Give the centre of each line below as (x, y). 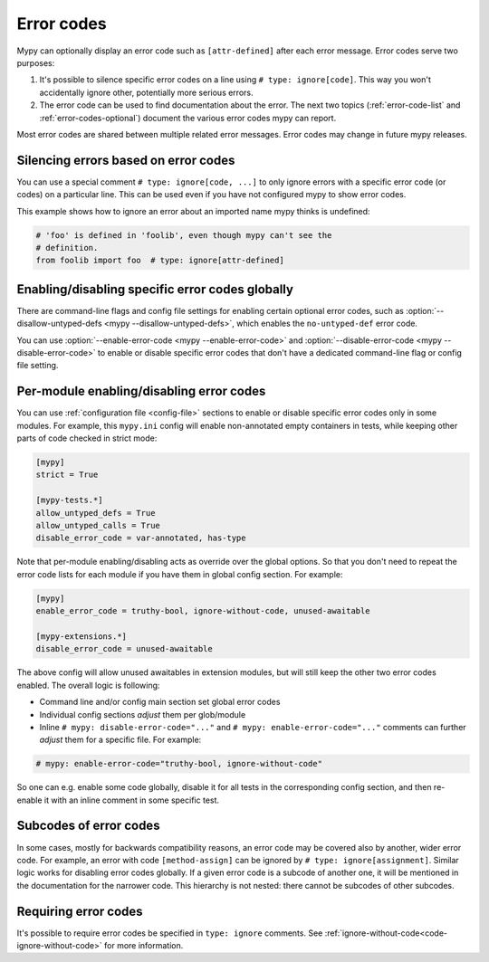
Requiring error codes (80, 911)
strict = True (67, 475)
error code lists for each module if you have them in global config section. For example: (180, 574)
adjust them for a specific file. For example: (120, 740)
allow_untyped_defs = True (96, 513)
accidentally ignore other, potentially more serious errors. (146, 92)
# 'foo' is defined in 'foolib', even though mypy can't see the (184, 235)
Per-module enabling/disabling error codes (141, 391)
